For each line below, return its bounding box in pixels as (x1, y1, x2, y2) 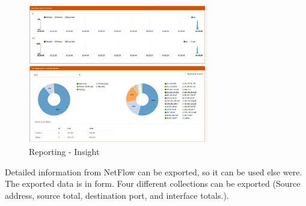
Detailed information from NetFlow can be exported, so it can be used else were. (5, 165, 302, 178)
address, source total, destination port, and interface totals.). (5, 189, 229, 201)
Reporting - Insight (29, 145, 100, 158)
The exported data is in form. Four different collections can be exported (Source (5, 177, 301, 190)
